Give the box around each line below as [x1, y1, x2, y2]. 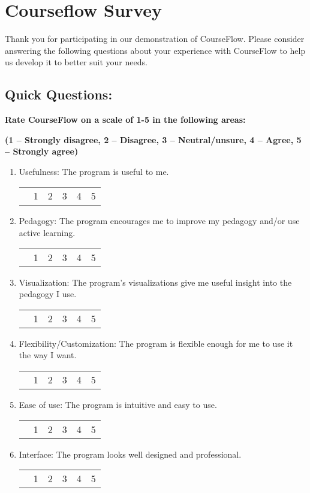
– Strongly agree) [5, 145, 79, 158]
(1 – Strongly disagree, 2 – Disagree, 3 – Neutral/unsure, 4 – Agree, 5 [5, 133, 302, 146]
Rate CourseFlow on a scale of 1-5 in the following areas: [5, 113, 246, 126]
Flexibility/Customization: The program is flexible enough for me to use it [19, 337, 293, 349]
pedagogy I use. [19, 288, 77, 300]
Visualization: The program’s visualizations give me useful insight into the [19, 276, 292, 288]
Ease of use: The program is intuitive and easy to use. [19, 398, 217, 411]
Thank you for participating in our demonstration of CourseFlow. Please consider [5, 32, 305, 45]
